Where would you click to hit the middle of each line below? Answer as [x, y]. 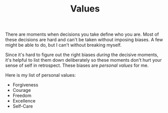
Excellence [24, 101]
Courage [22, 90]
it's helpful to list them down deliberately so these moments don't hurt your [83, 60]
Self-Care [23, 106]
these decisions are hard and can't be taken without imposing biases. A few [84, 40]
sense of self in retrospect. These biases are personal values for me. [77, 65]
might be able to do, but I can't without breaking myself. [64, 45]
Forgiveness [25, 85]
